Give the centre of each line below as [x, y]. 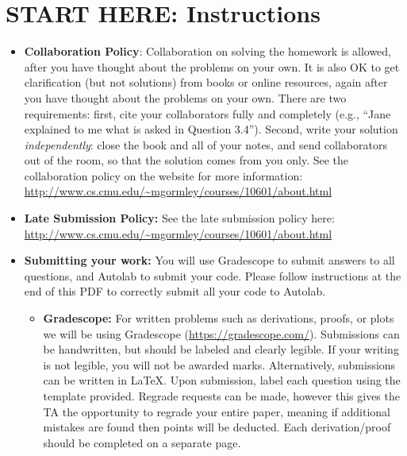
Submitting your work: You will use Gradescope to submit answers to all [209, 260]
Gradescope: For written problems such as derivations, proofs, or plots [219, 318]
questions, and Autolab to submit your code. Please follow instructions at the [213, 275]
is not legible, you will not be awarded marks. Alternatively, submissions [219, 364]
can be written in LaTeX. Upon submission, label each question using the [222, 380]
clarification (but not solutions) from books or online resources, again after [206, 82]
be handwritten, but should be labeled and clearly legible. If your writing [221, 349]
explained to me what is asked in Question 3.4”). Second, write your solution [211, 129]
